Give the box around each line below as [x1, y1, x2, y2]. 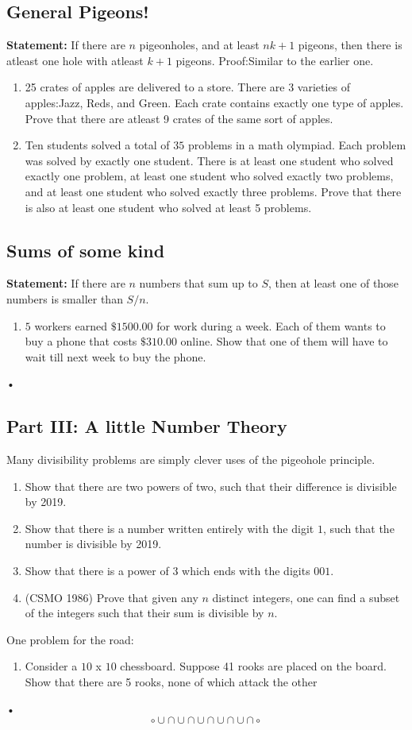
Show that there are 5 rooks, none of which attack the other [25, 674, 318, 690]
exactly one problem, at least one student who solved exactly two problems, [25, 168, 394, 184]
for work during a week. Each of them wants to [156, 317, 386, 334]
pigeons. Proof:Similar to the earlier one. [175, 52, 374, 68]
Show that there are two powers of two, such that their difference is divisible [25, 477, 397, 494]
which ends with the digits [182, 562, 310, 579]
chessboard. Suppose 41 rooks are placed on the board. [120, 658, 387, 674]
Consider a [25, 658, 78, 674]
